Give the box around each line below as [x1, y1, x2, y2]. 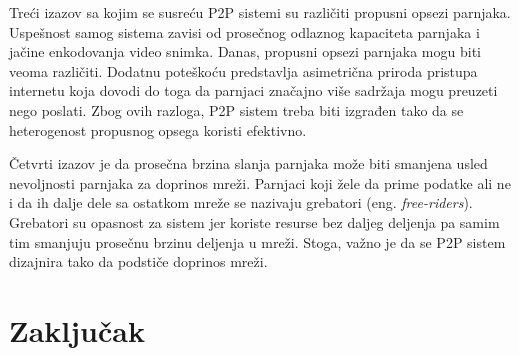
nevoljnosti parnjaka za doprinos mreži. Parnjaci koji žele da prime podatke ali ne [9, 172, 511, 193]
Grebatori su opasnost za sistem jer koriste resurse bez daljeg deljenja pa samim [9, 211, 500, 232]
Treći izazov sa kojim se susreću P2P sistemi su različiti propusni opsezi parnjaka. [9, 2, 511, 22]
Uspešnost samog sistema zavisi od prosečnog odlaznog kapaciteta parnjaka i [9, 21, 480, 42]
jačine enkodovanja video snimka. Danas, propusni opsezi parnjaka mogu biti [9, 41, 481, 62]
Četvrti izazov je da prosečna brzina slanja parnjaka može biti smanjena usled [9, 153, 488, 174]
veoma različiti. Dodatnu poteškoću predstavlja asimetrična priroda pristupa [9, 60, 478, 81]
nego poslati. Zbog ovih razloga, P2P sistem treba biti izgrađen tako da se [9, 99, 464, 120]
